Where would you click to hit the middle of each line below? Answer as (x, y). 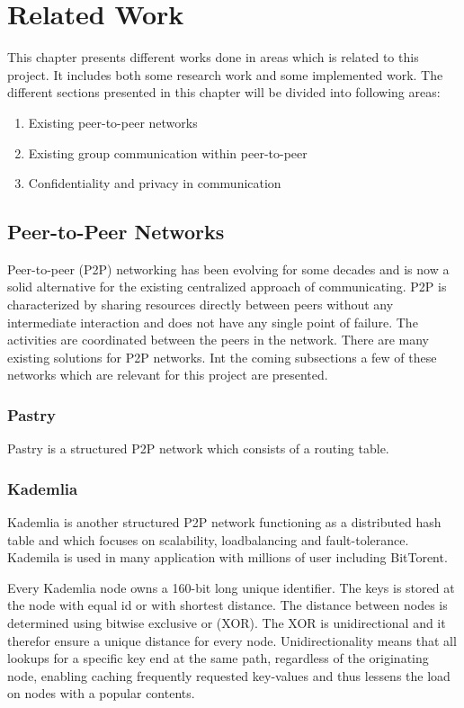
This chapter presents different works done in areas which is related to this (213, 57)
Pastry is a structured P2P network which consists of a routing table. (198, 448)
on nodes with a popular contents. (101, 693)
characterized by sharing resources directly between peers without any (201, 305)
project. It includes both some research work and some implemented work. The (225, 74)
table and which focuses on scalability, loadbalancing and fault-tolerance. (208, 539)
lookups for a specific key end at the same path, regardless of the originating (218, 658)
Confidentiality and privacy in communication (155, 183)
